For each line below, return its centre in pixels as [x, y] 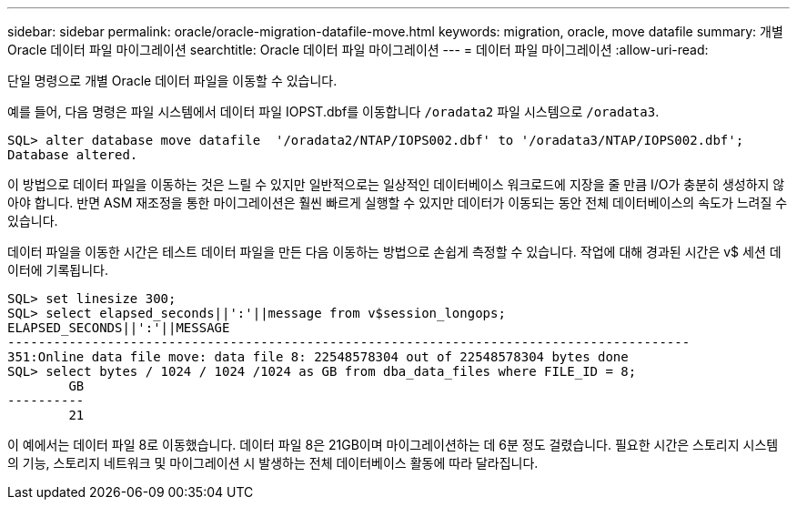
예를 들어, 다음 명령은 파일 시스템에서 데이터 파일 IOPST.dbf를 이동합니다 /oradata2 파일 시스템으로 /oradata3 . [333, 112]
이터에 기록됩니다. [58, 270]
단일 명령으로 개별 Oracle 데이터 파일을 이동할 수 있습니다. [172, 81]
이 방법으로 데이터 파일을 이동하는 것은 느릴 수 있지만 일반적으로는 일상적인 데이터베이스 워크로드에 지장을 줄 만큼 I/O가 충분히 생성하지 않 [396, 184]
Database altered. [73, 155]
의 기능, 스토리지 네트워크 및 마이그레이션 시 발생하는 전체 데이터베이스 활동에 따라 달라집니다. [273, 463]
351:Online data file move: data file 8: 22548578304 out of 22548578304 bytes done [318, 357]
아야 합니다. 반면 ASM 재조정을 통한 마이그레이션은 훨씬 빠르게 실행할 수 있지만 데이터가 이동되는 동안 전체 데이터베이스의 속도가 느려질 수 [398, 203]
